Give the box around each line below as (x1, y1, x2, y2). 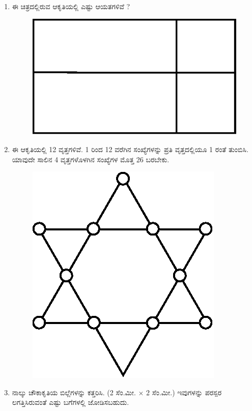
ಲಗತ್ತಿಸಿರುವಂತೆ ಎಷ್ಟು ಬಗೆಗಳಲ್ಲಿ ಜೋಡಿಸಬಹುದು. (12, 397, 129, 407)
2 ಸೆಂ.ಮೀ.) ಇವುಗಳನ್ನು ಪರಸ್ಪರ (146, 387, 222, 397)
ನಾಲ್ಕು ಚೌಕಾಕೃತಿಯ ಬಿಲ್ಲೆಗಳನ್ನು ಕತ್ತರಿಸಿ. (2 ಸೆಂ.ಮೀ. (12, 387, 136, 397)
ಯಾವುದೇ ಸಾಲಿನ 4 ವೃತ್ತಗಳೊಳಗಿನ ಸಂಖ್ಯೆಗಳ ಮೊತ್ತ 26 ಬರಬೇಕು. (12, 154, 170, 164)
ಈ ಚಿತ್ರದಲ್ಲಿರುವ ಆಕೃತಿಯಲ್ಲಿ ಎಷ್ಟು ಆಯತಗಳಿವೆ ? (12, 1, 130, 11)
